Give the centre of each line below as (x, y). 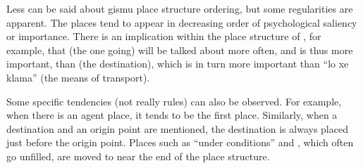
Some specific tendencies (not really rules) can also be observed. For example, (174, 101)
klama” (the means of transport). (78, 77)
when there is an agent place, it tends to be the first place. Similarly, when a (172, 115)
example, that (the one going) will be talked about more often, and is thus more (180, 50)
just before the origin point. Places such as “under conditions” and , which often (180, 142)
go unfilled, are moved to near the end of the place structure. (138, 156)
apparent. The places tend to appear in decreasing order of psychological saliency (182, 22)
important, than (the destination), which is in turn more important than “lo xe (178, 64)
